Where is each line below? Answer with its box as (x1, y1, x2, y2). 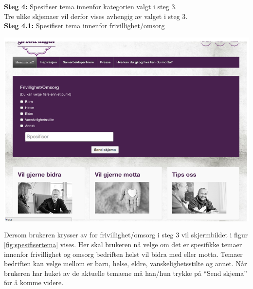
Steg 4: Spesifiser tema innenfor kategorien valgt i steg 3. (4, 1, 177, 11)
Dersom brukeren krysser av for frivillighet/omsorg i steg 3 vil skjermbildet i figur (4, 230, 248, 240)
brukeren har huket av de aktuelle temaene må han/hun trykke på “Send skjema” (4, 268, 247, 278)
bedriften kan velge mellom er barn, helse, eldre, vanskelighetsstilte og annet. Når (4, 258, 247, 269)
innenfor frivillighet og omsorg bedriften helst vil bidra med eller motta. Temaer (4, 249, 243, 259)
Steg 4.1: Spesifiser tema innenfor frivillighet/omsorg (4, 20, 165, 31)
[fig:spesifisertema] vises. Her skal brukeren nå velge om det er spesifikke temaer (4, 239, 242, 249)
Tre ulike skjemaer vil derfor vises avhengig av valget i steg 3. (4, 11, 188, 21)
